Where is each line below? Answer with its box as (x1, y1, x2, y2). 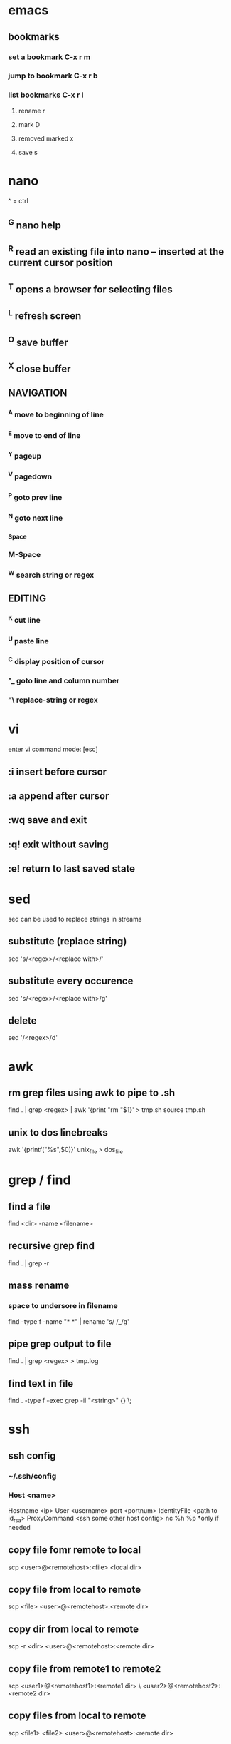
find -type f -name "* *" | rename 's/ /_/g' (8, 1317, 130, 1325)
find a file (8, 1200, 51, 1213)
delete (8, 1015, 37, 1027)
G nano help (8, 217, 61, 232)
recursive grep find (8, 1240, 95, 1252)
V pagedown (8, 470, 53, 481)
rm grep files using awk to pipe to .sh (8, 1087, 176, 1099)
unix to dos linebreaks (8, 1126, 109, 1138)
